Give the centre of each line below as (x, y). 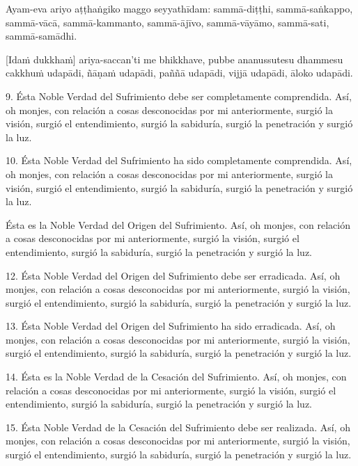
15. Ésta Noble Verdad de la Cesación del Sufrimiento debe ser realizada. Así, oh (178, 427)
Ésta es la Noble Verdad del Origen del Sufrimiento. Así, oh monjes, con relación (178, 224)
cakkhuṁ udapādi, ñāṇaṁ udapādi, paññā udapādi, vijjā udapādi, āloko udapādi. (179, 73)
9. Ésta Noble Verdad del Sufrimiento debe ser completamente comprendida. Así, (179, 96)
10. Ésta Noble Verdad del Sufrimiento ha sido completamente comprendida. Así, (179, 160)
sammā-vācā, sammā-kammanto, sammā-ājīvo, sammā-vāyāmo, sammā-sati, (168, 22)
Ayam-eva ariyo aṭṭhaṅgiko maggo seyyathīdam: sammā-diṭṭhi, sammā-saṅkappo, (179, 8)
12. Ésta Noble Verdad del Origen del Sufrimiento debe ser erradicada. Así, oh (173, 275)
